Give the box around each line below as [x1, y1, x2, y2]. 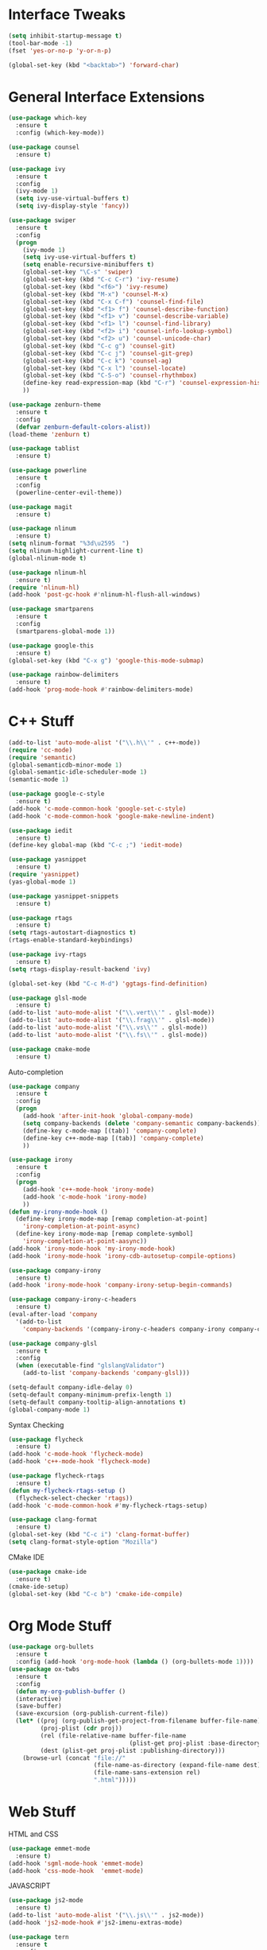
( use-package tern [8, 1933, 69, 1941]
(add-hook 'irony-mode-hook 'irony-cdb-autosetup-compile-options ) [8, 1252, 237, 1260]
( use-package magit [8, 503, 73, 511]
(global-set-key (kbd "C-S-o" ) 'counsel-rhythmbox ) [22, 371, 197, 379]
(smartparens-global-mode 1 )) [15, 627, 115, 635]
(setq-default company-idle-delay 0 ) [8, 1384, 133, 1392]
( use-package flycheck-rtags [8, 1472, 105, 1480]
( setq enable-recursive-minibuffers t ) [22, 261, 155, 269]
